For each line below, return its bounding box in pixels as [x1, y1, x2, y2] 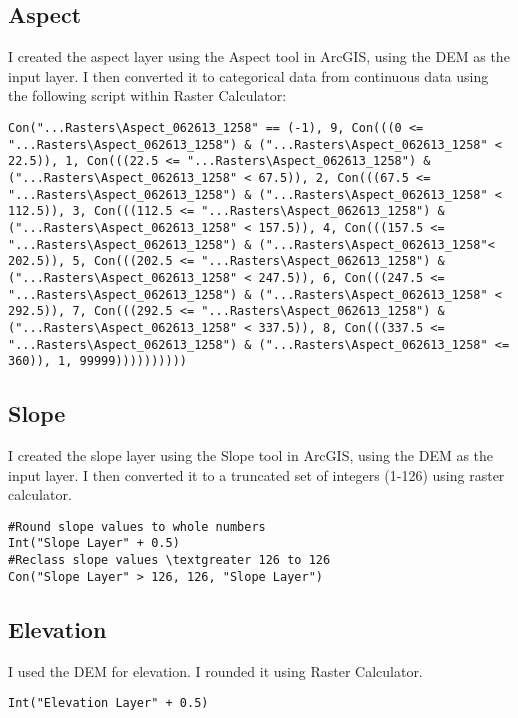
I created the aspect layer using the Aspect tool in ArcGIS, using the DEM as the [8, 46, 510, 67]
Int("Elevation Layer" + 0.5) [8, 696, 209, 711]
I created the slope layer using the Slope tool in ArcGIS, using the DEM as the [8, 445, 494, 466]
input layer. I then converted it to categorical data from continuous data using [8, 65, 489, 86]
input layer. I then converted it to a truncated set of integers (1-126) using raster [8, 464, 505, 485]
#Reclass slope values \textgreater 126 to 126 [8, 553, 331, 568]
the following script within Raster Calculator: [8, 85, 287, 106]
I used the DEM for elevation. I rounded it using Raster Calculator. [8, 660, 423, 681]
